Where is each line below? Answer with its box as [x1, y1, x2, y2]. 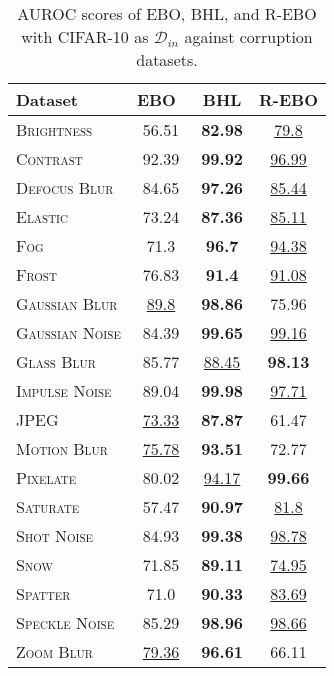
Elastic [16, 205, 68, 228]
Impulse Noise [16, 379, 112, 402]
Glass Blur [16, 350, 96, 373]
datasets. [136, 48, 198, 71]
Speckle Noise [16, 611, 115, 634]
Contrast [16, 147, 83, 170]
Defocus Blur [16, 176, 114, 199]
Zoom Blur [16, 640, 93, 663]
